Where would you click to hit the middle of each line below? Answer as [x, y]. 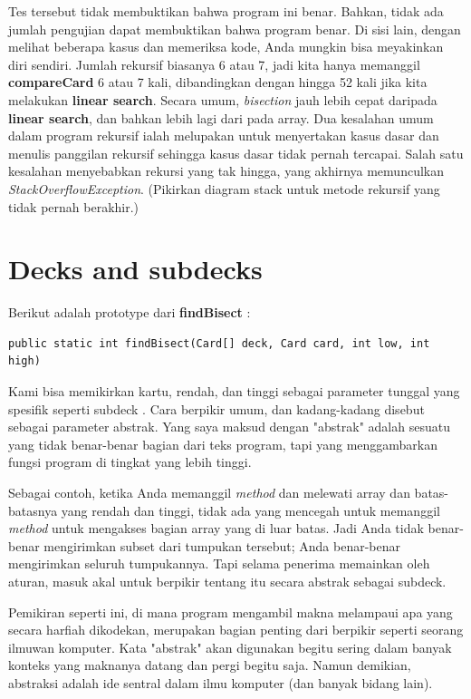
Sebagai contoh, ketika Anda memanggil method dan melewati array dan [209, 492]
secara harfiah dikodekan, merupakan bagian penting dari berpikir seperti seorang [236, 630]
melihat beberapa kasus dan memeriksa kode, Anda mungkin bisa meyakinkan [226, 47]
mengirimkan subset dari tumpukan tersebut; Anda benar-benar [222, 545]
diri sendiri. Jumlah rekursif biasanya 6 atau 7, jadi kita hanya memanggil [214, 64]
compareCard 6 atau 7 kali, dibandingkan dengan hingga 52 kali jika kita [218, 82]
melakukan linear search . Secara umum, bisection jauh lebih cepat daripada [223, 99]
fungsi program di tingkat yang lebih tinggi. [130, 462]
